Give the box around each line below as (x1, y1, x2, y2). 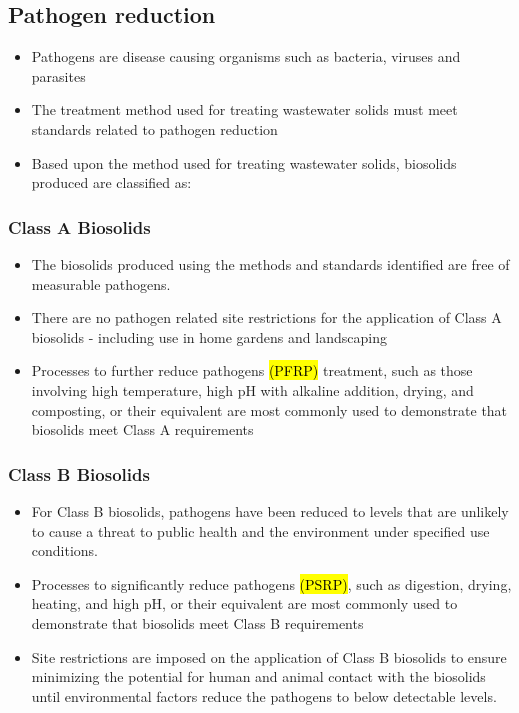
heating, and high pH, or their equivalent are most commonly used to (31, 593, 458, 614)
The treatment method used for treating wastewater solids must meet (31, 99, 458, 120)
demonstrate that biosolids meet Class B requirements (31, 612, 364, 633)
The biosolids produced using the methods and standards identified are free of (31, 253, 510, 274)
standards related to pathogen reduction (31, 118, 278, 139)
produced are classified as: (31, 172, 192, 193)
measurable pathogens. (31, 273, 171, 294)
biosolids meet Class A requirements (31, 419, 254, 440)
